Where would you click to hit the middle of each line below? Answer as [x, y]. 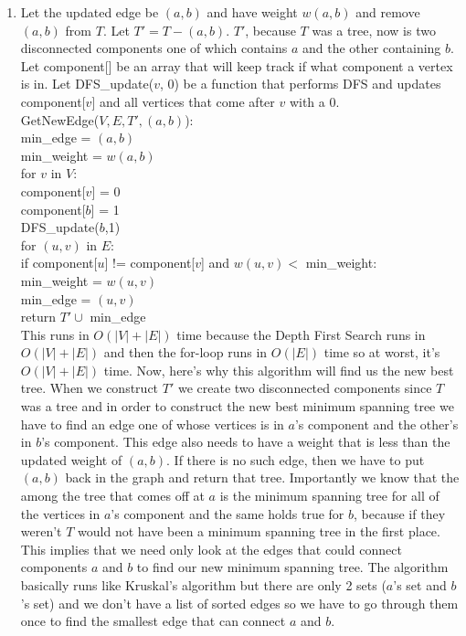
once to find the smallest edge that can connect [153, 621]
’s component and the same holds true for [228, 513]
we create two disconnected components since [305, 388]
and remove [388, 12]
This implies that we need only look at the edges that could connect [211, 549]
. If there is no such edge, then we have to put [296, 459]
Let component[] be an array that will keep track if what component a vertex [237, 65]
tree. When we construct [90, 388]
